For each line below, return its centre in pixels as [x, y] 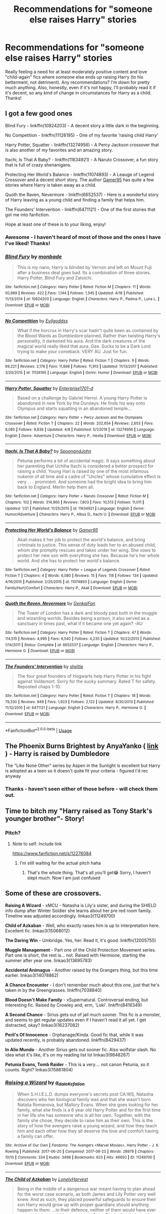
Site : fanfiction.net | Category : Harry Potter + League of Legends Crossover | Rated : [78, 570]
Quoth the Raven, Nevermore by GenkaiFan [50, 604]
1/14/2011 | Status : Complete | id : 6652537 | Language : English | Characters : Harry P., [80, 645]
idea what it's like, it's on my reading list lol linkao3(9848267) [67, 1055]
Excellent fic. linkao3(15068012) [38, 931]
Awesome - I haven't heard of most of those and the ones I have [83, 237]
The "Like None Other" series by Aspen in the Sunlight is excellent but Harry [83, 765]
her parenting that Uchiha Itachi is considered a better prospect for [85, 466]
